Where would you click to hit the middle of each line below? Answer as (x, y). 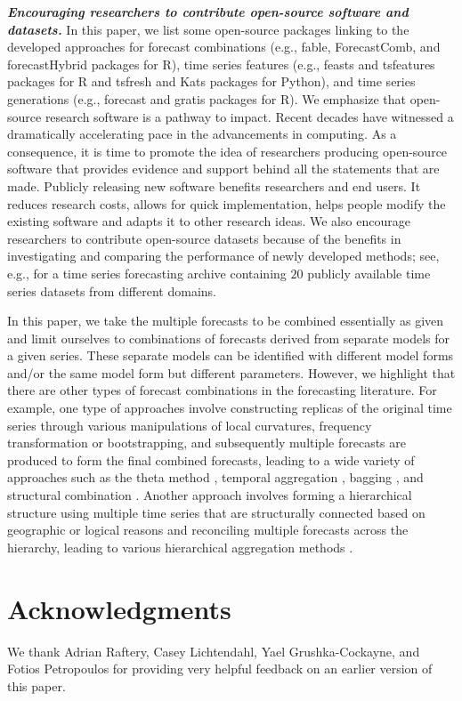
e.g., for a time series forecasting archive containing (147, 273)
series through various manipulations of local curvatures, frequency (190, 425)
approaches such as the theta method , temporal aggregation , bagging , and (215, 477)
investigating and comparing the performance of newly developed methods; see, (223, 256)
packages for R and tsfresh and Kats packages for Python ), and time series (211, 81)
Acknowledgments (119, 608)
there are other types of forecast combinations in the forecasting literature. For (222, 390)
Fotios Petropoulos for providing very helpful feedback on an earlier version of (220, 669)
